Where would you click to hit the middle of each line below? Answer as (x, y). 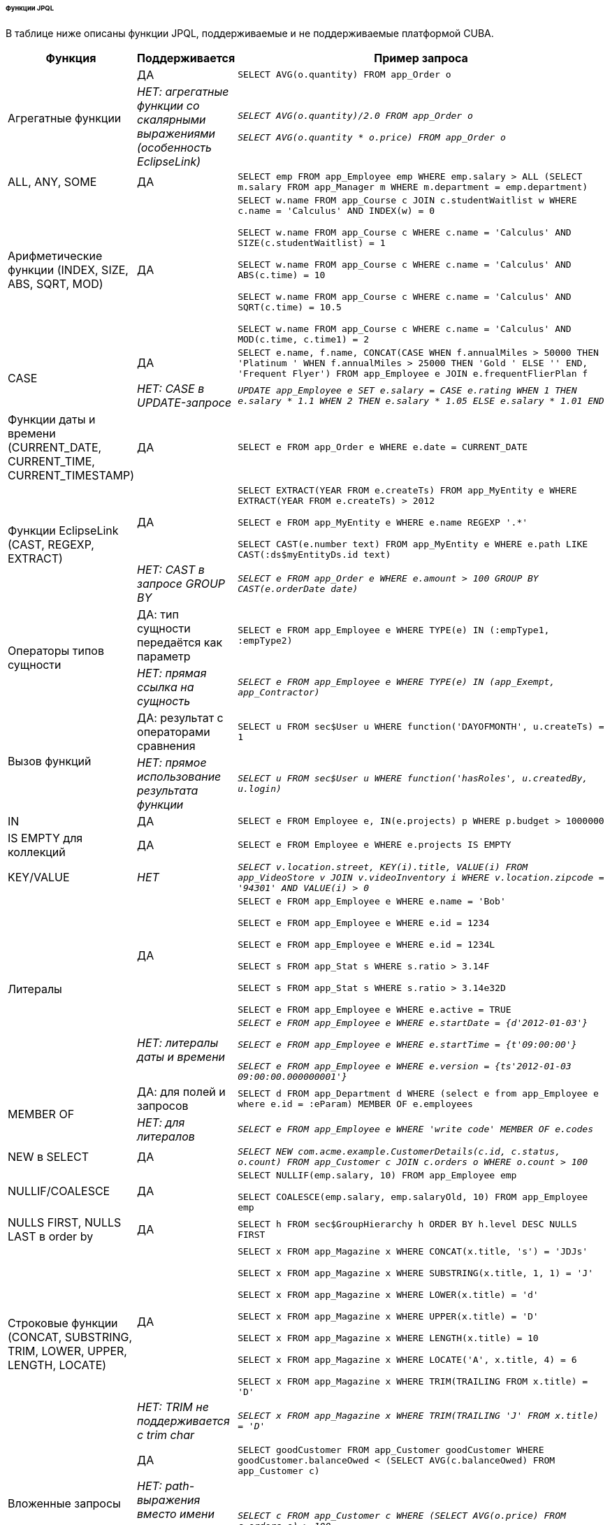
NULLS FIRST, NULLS (65, 1222)
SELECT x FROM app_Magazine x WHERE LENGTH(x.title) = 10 (388, 1338)
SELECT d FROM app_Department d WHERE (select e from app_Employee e (418, 1093)
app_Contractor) (279, 692)
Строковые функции (63, 1323)
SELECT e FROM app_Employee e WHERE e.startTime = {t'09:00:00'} (407, 1044)
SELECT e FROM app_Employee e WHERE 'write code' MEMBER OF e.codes (415, 1129)
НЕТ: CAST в (171, 569)
